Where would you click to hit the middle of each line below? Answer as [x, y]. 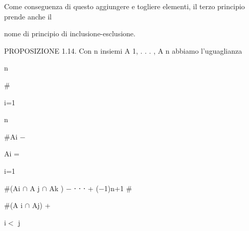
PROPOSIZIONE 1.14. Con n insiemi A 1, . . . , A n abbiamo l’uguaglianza [123, 50]
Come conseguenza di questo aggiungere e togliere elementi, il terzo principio [124, 6]
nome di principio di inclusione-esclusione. [70, 33]
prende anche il [28, 16]
